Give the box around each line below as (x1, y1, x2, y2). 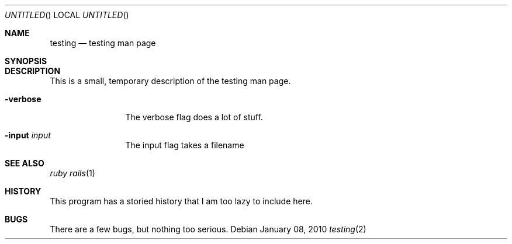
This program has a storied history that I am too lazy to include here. (50, 196, 313, 206)
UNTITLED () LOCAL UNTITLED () (5, 10, 129, 20)
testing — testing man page (50, 38, 156, 48)
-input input (5, 130, 51, 140)
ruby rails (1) (50, 168, 95, 178)
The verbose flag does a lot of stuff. (125, 112, 263, 122)
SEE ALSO (5, 158, 44, 168)
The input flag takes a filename (125, 140, 244, 150)
